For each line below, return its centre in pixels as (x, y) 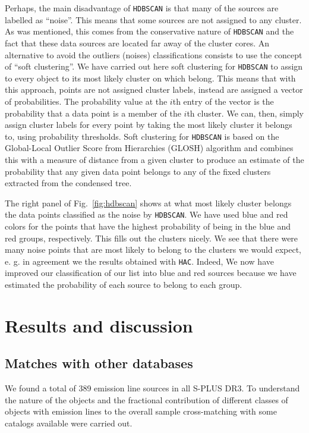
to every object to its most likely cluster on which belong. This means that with (150, 78)
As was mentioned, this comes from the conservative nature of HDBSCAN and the (149, 31)
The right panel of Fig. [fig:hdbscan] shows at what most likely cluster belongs (148, 203)
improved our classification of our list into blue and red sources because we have (151, 273)
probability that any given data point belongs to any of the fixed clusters (138, 171)
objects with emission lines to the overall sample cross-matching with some (141, 411)
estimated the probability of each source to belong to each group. (124, 285)
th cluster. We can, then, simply (245, 113)
